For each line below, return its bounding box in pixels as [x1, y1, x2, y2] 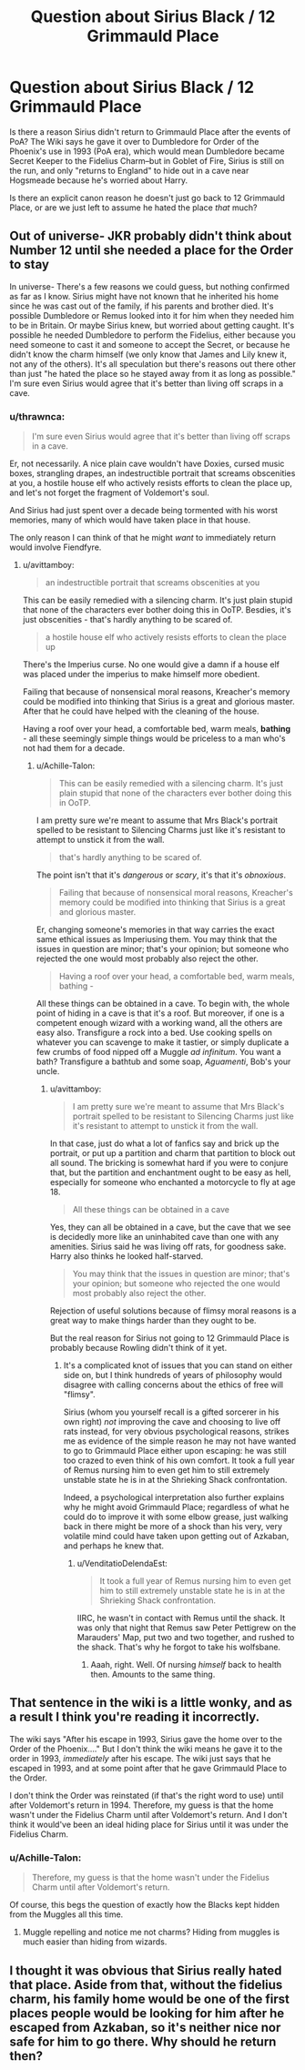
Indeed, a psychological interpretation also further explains [63, 1492, 285, 1503]
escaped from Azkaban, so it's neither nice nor [9, 2019, 281, 2035]
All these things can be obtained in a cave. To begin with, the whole [36, 999, 290, 1010]
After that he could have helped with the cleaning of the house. [22, 705, 259, 716]
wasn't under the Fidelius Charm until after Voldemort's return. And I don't [9, 1809, 288, 1820]
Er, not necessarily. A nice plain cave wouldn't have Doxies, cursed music [9, 458, 285, 470]
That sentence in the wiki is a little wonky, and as [9, 1695, 293, 1710]
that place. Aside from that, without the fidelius [9, 1977, 283, 1993]
